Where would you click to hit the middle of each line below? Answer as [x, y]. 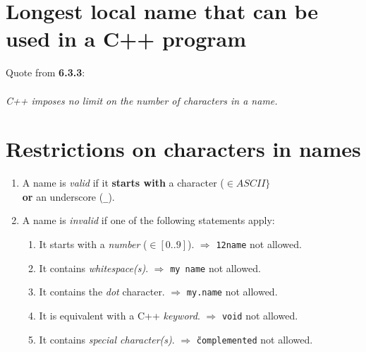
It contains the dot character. [102, 292]
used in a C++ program [126, 39]
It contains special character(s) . [107, 339]
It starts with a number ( [93, 244]
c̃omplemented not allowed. [255, 339]
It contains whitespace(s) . [94, 268]
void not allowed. [260, 316]
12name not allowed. [259, 244]
